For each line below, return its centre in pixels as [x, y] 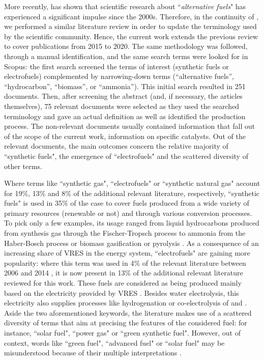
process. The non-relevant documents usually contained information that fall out [130, 126]
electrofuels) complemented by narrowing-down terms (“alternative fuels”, [119, 76]
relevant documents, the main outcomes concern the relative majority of [116, 146]
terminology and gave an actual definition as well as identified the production [125, 116]
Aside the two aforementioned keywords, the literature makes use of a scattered [128, 312]
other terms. [23, 166]
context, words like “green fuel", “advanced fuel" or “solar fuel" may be [114, 342]
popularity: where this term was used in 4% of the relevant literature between [125, 262]
